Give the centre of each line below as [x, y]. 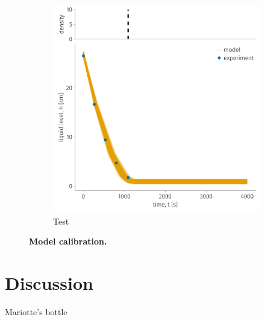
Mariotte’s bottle [36, 311]
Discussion [49, 282]
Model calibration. [68, 241]
